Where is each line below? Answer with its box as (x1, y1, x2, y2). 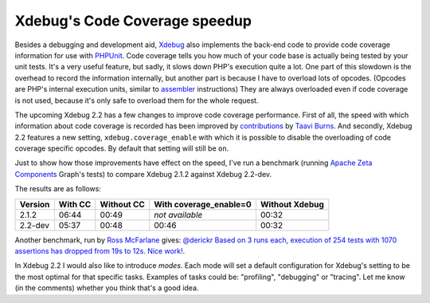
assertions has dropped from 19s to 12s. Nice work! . (14, 246, 186, 256)
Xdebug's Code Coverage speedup (14, 12, 252, 30)
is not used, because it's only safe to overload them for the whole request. (14, 96, 259, 105)
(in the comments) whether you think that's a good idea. (14, 283, 199, 293)
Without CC (100, 199, 145, 210)
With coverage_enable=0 (154, 199, 252, 210)
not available (154, 209, 203, 220)
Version (19, 199, 50, 210)
